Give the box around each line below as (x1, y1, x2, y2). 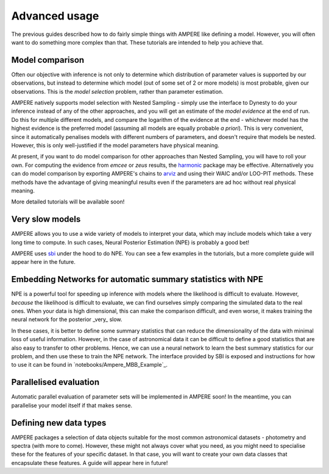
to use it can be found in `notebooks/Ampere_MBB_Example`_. (11, 361, 168, 369)
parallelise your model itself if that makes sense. (11, 401, 133, 409)
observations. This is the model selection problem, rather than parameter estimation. (11, 88, 224, 95)
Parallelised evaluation (11, 377, 100, 387)
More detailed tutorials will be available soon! (11, 198, 125, 205)
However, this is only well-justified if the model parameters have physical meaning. (11, 141, 219, 149)
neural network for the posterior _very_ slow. (11, 316, 122, 323)
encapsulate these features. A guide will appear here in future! (11, 459, 168, 466)
